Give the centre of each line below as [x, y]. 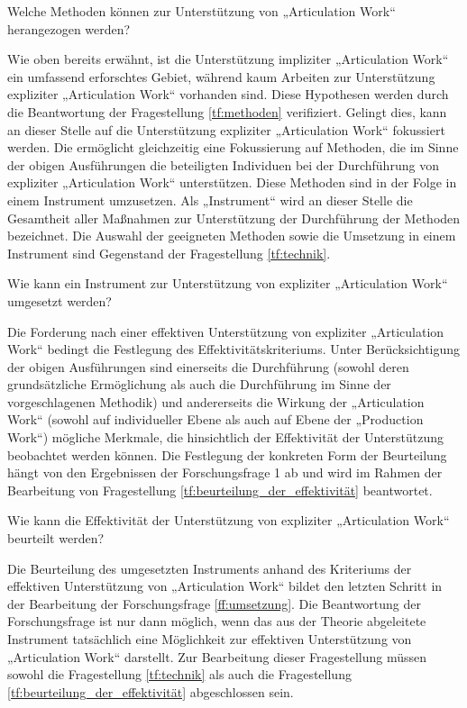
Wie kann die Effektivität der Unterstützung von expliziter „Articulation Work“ [229, 520]
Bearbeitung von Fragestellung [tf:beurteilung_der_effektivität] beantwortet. [220, 490]
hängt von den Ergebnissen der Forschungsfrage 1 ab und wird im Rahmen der [225, 472]
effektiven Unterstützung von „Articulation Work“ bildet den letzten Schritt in [225, 586]
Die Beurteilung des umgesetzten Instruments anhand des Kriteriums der [210, 568]
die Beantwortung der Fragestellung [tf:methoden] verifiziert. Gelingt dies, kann [227, 111]
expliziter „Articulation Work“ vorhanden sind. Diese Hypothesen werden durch [228, 94]
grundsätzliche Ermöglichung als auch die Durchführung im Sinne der [199, 384]
